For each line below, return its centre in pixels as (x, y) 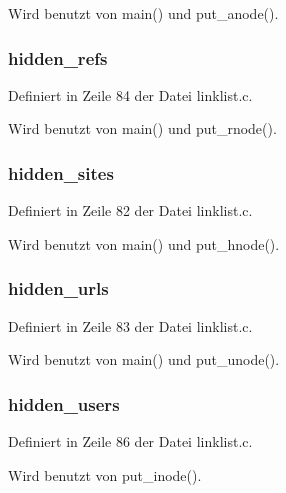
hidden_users (64, 403)
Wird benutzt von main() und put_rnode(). (142, 128)
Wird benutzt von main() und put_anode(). (143, 13)
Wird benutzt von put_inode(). (105, 474)
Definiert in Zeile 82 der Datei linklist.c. (130, 210)
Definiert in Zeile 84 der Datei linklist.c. (130, 94)
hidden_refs (58, 57)
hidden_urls (58, 288)
